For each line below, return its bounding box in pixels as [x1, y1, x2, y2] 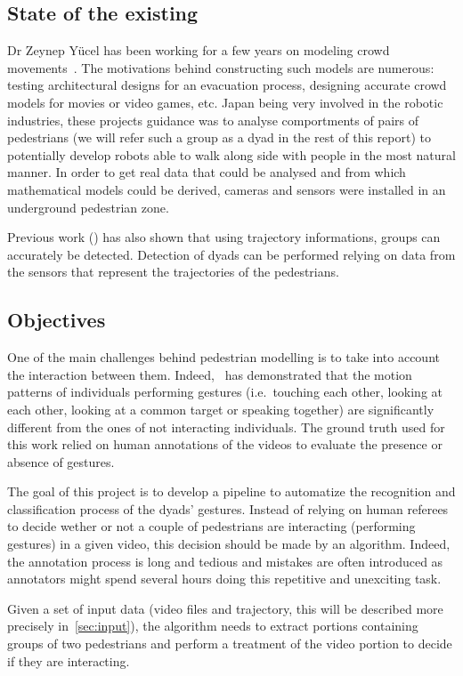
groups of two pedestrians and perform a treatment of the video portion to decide [7, 634, 452, 653]
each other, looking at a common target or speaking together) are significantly [7, 399, 435, 418]
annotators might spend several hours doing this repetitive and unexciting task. [7, 569, 442, 588]
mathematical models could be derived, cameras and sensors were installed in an [7, 180, 446, 198]
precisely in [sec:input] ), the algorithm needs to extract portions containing [7, 616, 418, 635]
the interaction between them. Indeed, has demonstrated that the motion [7, 365, 412, 383]
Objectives [7, 306, 106, 334]
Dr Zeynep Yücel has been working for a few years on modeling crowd [7, 41, 390, 60]
